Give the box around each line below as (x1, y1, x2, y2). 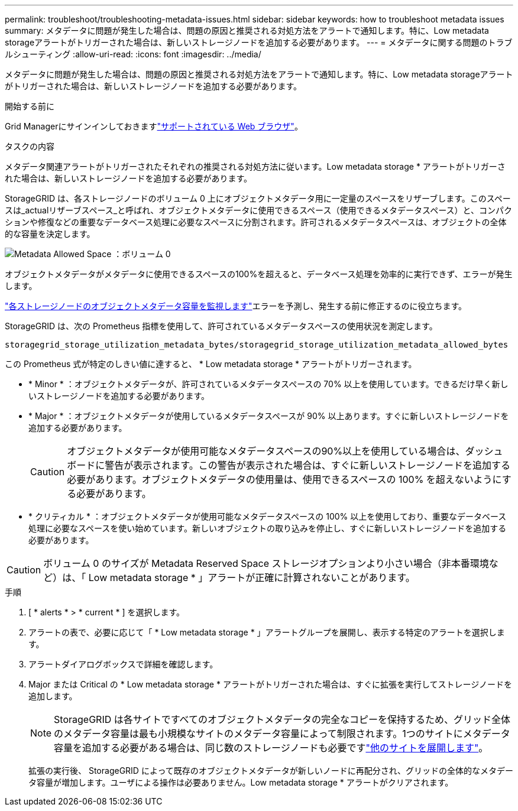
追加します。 (28, 691, 77, 701)
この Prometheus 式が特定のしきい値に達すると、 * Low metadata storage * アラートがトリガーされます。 (5, 359, 417, 369)
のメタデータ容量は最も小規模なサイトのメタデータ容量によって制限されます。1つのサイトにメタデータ (54, 728, 510, 739)
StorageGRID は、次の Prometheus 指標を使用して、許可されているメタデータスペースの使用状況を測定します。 (5, 321, 438, 331)
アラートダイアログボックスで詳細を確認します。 (28, 659, 218, 669)
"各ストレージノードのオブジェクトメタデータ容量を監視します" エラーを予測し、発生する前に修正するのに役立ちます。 (5, 301, 467, 311)
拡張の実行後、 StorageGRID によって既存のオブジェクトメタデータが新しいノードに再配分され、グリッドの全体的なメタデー (28, 765, 513, 776)
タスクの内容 (5, 141, 54, 151)
